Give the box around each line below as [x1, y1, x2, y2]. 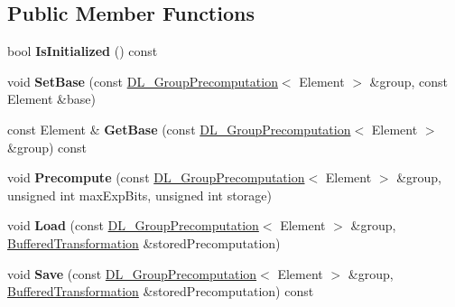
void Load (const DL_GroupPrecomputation [7, 216, 259, 235]
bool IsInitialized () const [7, 42, 158, 60]
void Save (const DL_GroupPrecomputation [7, 264, 257, 283]
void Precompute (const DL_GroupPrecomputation [7, 168, 305, 187]
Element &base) [7, 89, 96, 108]
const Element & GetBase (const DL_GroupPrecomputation [7, 119, 351, 138]
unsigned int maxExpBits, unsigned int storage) [7, 185, 272, 204]
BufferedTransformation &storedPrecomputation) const [7, 282, 314, 301]
